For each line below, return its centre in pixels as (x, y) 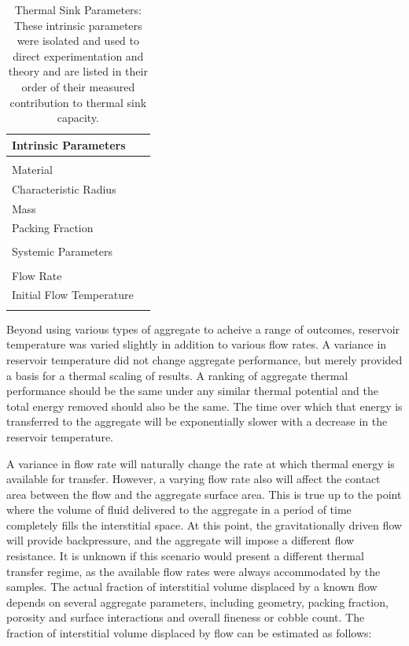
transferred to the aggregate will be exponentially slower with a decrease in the (197, 421)
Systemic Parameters (62, 251)
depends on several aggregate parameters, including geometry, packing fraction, (197, 602)
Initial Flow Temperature (73, 295)
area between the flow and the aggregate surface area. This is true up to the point (204, 494)
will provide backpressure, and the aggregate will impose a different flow (181, 540)
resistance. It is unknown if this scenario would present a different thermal (185, 556)
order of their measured (78, 86)
